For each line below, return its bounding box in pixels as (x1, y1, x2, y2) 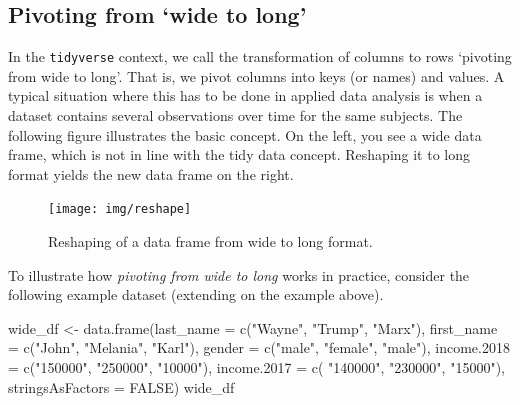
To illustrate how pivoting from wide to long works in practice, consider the (8, 264, 470, 285)
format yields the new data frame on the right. (8, 163, 294, 184)
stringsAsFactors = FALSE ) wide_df (8, 376, 235, 397)
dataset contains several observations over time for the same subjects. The (8, 105, 463, 126)
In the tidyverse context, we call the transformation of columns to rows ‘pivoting (8, 46, 512, 67)
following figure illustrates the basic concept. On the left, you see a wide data (8, 124, 482, 145)
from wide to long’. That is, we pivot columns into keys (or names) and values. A (8, 65, 505, 86)
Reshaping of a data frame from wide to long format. (48, 231, 373, 252)
